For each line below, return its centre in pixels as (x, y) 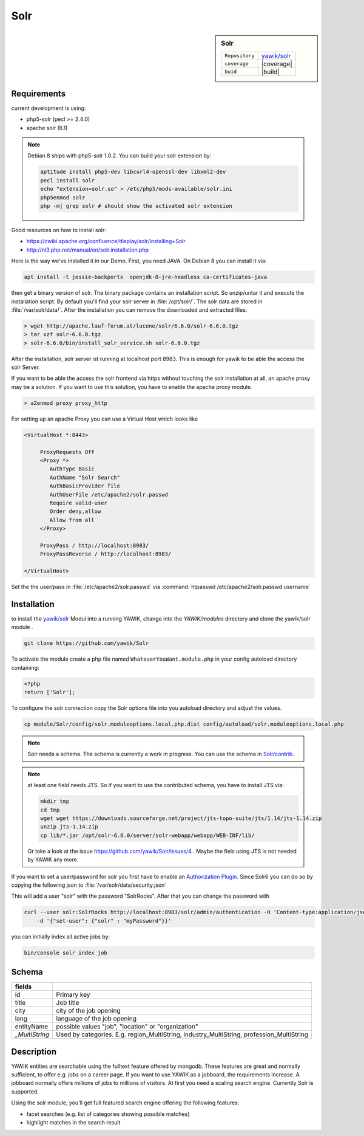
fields (23, 986)
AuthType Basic (72, 469)
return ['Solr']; (50, 692)
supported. (25, 1092)
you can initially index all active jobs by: (61, 937)
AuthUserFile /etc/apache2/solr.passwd (109, 494)
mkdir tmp (55, 801)
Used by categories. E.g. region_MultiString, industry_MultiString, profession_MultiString (182, 1034)
